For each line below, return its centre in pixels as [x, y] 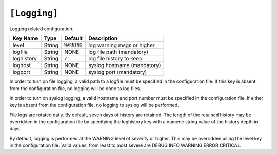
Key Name [25, 38]
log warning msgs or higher [121, 45]
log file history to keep [115, 58]
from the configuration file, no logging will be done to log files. [75, 89]
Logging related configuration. [42, 29]
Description [103, 38]
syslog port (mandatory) [117, 72]
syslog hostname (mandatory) [124, 65]
